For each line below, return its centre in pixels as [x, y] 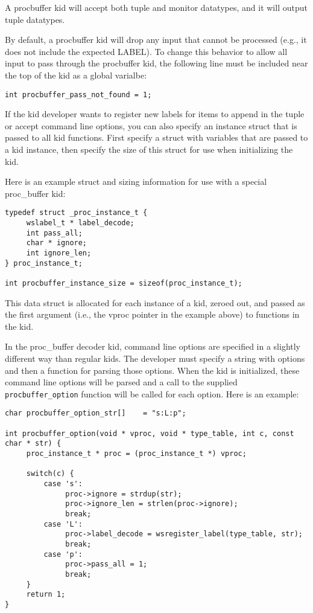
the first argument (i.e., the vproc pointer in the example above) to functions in [152, 314]
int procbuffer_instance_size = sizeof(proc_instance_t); [124, 283]
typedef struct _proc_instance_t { [76, 213]
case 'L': [63, 524]
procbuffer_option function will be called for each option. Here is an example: [152, 393]
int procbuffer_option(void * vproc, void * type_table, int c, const [150, 433]
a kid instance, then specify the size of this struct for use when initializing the [149, 149]
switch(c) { [50, 474]
